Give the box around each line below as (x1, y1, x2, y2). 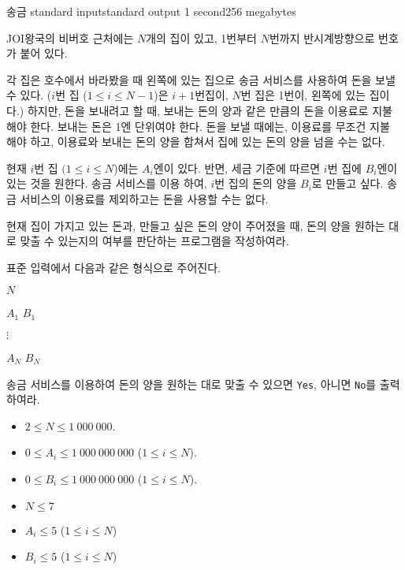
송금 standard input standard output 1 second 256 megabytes (6, 3, 296, 19)
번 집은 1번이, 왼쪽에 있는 (240, 87, 366, 103)
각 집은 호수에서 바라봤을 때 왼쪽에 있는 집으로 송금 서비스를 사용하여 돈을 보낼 (6, 71, 396, 88)
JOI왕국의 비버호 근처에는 (6, 29, 134, 46)
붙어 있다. (20, 45, 68, 61)
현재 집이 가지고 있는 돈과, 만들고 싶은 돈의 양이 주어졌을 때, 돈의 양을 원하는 (6, 217, 385, 233)
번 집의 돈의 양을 (214, 175, 297, 192)
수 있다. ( (6, 87, 52, 103)
